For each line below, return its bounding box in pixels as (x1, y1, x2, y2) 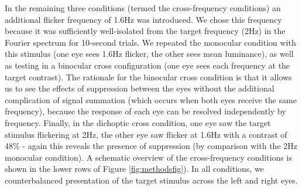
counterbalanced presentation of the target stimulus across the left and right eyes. (5, 174, 298, 186)
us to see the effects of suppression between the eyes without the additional (5, 82, 274, 94)
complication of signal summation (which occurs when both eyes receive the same (5, 93, 297, 106)
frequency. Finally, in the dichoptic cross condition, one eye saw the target (5, 116, 271, 128)
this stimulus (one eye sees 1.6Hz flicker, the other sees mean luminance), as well (5, 48, 294, 60)
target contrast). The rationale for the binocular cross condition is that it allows (5, 70, 292, 83)
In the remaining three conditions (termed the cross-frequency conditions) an (5, 2, 281, 13)
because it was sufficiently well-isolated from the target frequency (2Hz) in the (5, 25, 286, 37)
